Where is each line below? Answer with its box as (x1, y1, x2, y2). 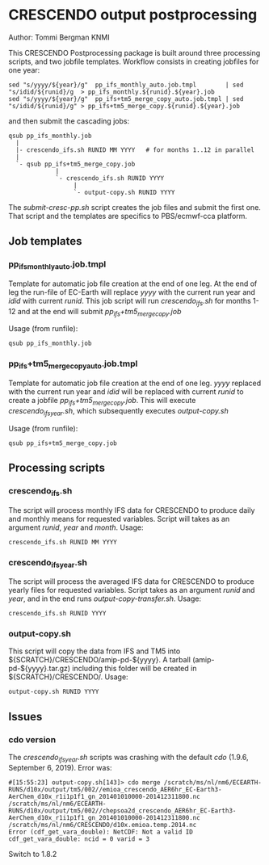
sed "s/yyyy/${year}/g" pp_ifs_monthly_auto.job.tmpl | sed (8, 81, 244, 89)
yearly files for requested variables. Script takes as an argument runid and (8, 586, 255, 595)
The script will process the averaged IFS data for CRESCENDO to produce (8, 577, 254, 586)
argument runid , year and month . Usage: (8, 523, 144, 532)
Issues (8, 709, 43, 724)
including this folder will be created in (72, 664, 197, 674)
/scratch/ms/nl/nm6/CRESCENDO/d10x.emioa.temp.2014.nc (8, 821, 197, 829)
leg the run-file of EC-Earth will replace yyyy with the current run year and (8, 287, 256, 296)
